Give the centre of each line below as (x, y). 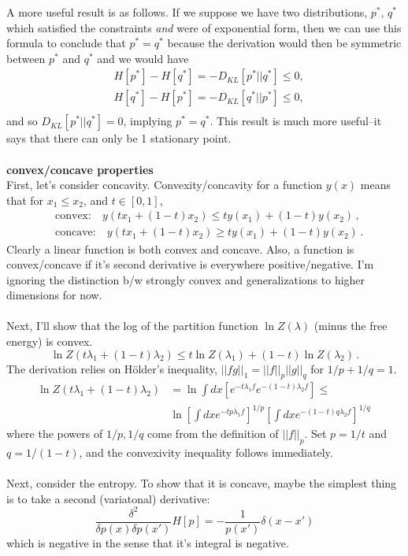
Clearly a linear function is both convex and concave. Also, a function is (180, 248)
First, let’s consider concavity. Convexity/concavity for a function (165, 185)
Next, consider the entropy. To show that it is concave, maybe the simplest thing (202, 483)
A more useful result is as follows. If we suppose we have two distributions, (187, 12)
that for (25, 200)
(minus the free (351, 326)
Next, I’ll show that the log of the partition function (132, 326)
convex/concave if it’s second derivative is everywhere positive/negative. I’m (190, 264)
